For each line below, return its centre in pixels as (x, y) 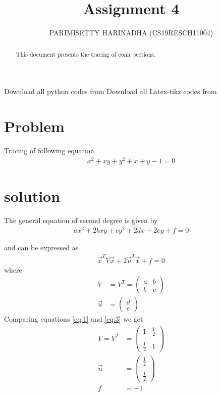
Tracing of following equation (49, 150)
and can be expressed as (41, 248)
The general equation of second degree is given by (81, 220)
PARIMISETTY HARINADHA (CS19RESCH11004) (131, 33)
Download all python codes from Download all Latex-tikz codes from (111, 91)
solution (32, 195)
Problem (34, 126)
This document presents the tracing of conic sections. (86, 54)
